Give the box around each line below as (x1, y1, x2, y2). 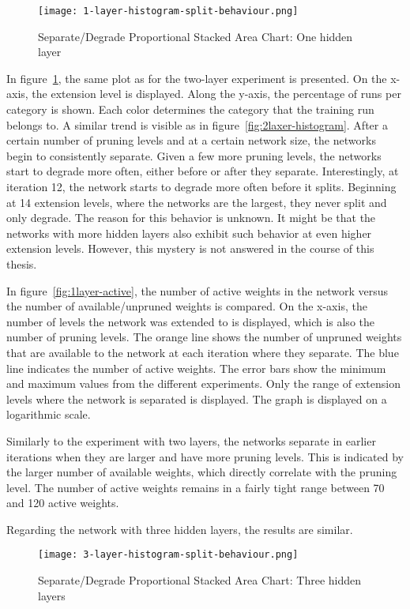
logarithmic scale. (6, 406, 91, 423)
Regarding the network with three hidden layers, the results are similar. (6, 521, 353, 537)
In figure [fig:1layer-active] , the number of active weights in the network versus (6, 282, 389, 299)
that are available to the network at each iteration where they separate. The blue (6, 344, 399, 360)
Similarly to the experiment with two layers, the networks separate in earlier (6, 432, 376, 449)
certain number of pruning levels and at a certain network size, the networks (6, 132, 376, 148)
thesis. (6, 255, 37, 272)
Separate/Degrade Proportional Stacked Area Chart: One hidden (38, 28, 353, 44)
